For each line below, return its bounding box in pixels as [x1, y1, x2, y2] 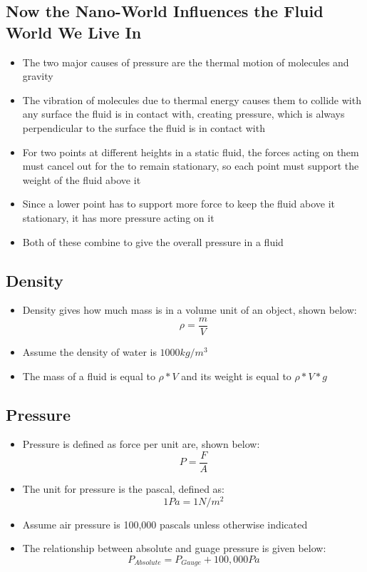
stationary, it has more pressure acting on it [22, 210, 214, 225]
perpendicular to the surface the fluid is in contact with [22, 120, 265, 135]
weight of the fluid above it [22, 172, 141, 187]
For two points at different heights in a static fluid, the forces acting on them [22, 144, 359, 159]
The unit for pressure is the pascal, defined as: [22, 481, 225, 496]
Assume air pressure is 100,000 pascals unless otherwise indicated [22, 516, 308, 531]
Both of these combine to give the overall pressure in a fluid [22, 234, 284, 249]
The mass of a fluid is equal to [22, 368, 155, 383]
